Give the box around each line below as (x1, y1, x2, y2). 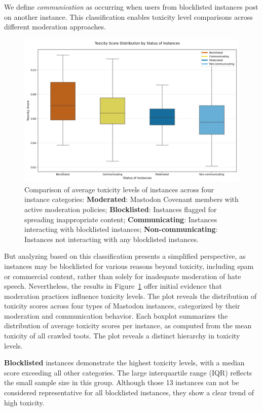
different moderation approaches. (4, 21, 106, 32)
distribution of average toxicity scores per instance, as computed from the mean (4, 320, 252, 331)
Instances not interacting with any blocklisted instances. (24, 233, 199, 244)
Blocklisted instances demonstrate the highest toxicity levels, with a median (4, 357, 245, 368)
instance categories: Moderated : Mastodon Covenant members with (24, 194, 239, 204)
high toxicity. (4, 397, 45, 407)
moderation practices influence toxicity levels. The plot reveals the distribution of (4, 290, 257, 301)
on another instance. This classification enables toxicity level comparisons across (4, 11, 253, 22)
